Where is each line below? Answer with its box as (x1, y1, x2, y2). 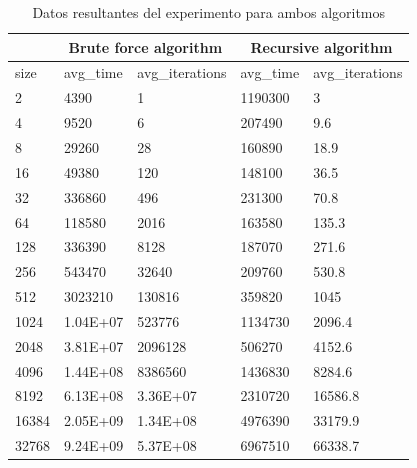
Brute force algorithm (68, 36, 223, 57)
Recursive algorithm (250, 36, 393, 57)
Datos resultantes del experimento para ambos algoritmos (32, 2, 386, 22)
